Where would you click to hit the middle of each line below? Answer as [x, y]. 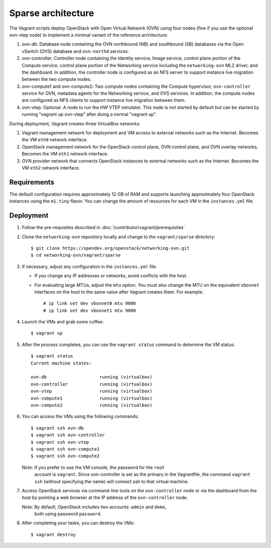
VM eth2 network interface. [51, 167]
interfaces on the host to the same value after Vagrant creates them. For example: [119, 292]
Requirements [32, 182]
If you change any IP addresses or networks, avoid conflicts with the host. [111, 276]
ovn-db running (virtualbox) [92, 377]
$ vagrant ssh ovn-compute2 [65, 456]
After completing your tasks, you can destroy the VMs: [78, 523]
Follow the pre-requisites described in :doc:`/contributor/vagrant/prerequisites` [103, 228]
